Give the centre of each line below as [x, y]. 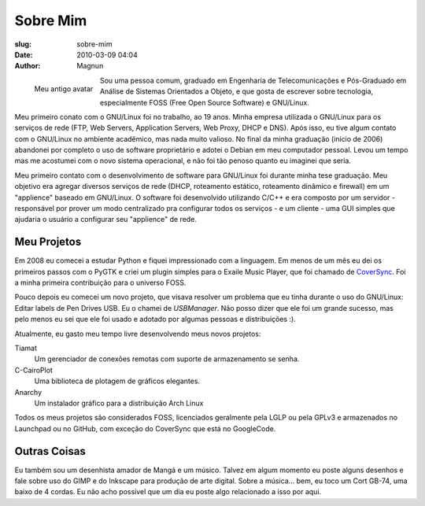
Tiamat [26, 348]
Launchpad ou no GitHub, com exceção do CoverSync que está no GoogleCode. [145, 428]
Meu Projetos [48, 242]
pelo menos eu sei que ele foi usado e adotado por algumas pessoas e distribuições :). [155, 319]
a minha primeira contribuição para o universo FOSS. [100, 283]
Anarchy [28, 392]
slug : [23, 44]
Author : [28, 66]
